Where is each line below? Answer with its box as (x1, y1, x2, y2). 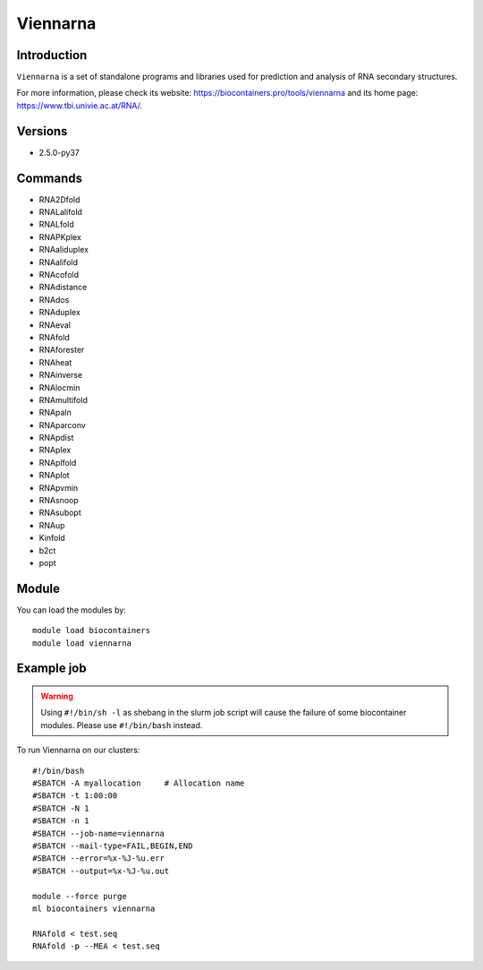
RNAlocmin (38, 382, 80, 393)
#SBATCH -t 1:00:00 (32, 791, 118, 801)
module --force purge (32, 891, 127, 901)
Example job (16, 661, 87, 676)
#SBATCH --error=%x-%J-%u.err (32, 854, 165, 863)
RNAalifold (38, 256, 78, 268)
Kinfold (38, 533, 66, 544)
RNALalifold (38, 207, 82, 218)
